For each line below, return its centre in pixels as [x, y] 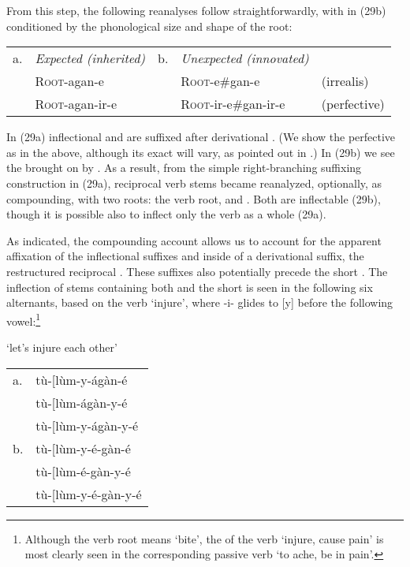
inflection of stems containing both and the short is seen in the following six [190, 287]
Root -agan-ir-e [76, 104]
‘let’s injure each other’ [62, 347]
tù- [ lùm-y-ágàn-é [82, 379]
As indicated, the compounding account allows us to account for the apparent [194, 240]
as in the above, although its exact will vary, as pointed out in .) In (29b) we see [201, 152]
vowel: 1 [24, 319]
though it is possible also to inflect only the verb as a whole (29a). [166, 214]
